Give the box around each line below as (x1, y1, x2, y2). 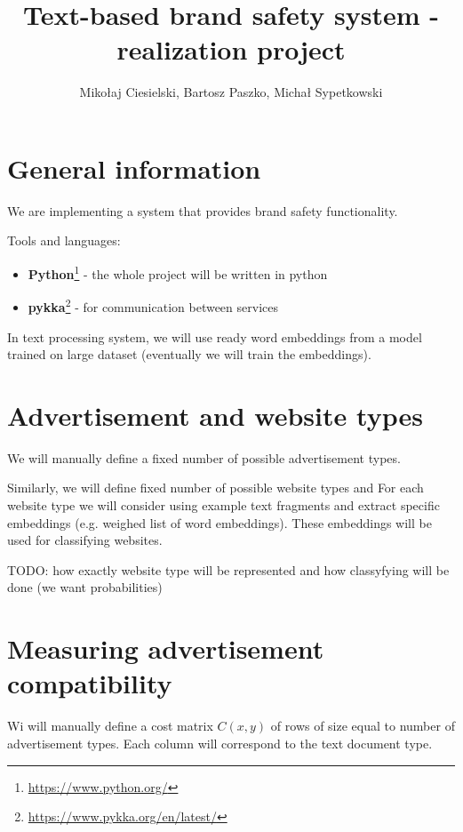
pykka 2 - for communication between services (28, 295, 278, 316)
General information (7, 149, 261, 186)
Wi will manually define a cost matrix (7, 716, 213, 735)
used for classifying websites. (7, 531, 163, 549)
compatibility (7, 665, 172, 701)
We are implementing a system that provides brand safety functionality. (7, 201, 398, 220)
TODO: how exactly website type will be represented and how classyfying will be (7, 560, 450, 579)
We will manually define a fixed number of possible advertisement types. (7, 448, 401, 467)
